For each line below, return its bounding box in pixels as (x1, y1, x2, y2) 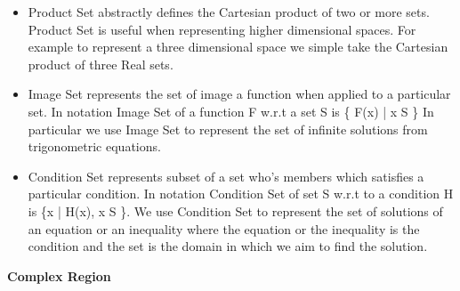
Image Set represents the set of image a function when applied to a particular (28, 85, 451, 103)
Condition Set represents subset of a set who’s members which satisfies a (28, 166, 424, 185)
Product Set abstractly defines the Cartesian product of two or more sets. (28, 3, 430, 20)
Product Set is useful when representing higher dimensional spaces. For (28, 20, 416, 38)
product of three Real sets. (28, 54, 174, 73)
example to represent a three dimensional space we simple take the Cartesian (28, 37, 448, 56)
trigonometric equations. (28, 137, 161, 156)
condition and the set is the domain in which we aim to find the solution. (28, 237, 428, 255)
